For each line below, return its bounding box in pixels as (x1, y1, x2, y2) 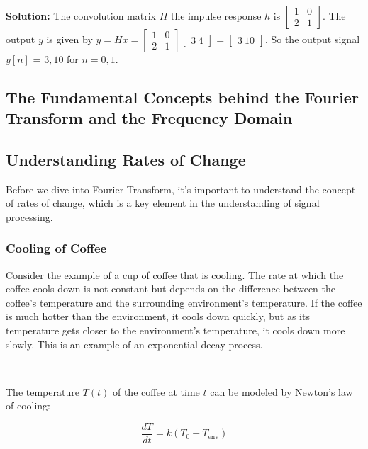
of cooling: (6, 398, 51, 413)
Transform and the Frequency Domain (6, 106, 293, 128)
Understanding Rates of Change (6, 148, 246, 170)
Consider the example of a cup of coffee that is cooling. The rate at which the (6, 267, 344, 282)
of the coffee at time (112, 384, 200, 399)
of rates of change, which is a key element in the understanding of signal (6, 195, 320, 210)
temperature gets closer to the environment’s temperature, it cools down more (6, 322, 345, 337)
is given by (46, 31, 93, 46)
